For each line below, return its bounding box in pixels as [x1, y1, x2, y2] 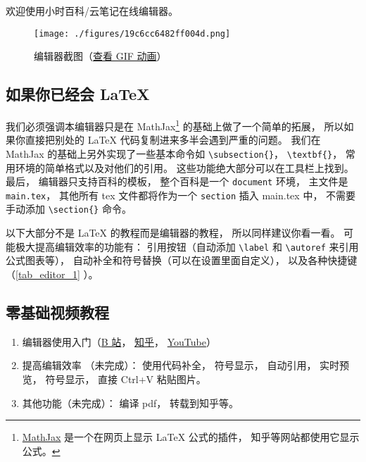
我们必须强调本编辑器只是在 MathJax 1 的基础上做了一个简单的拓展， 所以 [6, 117, 344, 133]
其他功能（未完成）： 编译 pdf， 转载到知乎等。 [22, 395, 239, 410]
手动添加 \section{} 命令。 [6, 201, 132, 216]
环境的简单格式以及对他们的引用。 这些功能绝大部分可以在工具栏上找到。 [15, 160, 354, 175]
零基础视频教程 [6, 301, 109, 323]
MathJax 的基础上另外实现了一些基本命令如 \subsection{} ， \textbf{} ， [6, 146, 343, 161]
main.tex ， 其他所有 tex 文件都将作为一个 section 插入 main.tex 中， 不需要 [6, 187, 356, 202]
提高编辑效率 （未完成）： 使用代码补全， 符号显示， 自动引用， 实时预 [22, 358, 350, 373]
